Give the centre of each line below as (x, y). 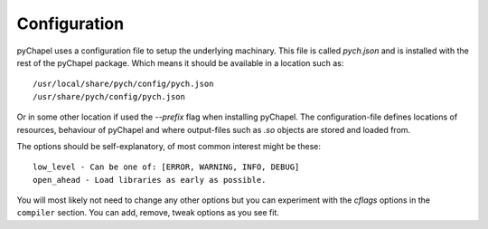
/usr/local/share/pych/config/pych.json (123, 84)
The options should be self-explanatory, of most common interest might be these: (169, 146)
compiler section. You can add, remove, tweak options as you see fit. (148, 213)
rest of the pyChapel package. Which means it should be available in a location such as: (180, 62)
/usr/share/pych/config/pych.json (109, 96)
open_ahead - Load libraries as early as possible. (150, 180)
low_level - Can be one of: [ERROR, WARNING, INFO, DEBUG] (166, 167)
